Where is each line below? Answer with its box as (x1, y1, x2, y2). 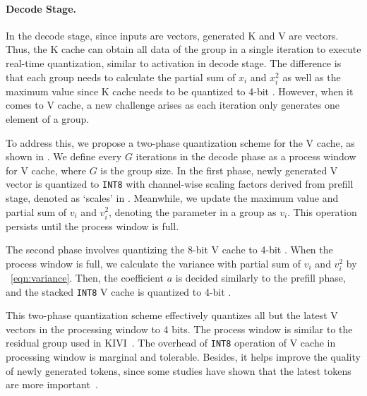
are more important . (6, 377, 98, 392)
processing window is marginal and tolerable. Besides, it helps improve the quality (6, 349, 361, 364)
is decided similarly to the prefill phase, (175, 270, 346, 285)
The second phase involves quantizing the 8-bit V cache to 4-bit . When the (6, 242, 333, 257)
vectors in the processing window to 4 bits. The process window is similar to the (6, 321, 353, 336)
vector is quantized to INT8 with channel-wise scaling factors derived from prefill (6, 176, 354, 191)
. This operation (287, 204, 357, 219)
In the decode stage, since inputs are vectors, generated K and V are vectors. (6, 28, 339, 42)
